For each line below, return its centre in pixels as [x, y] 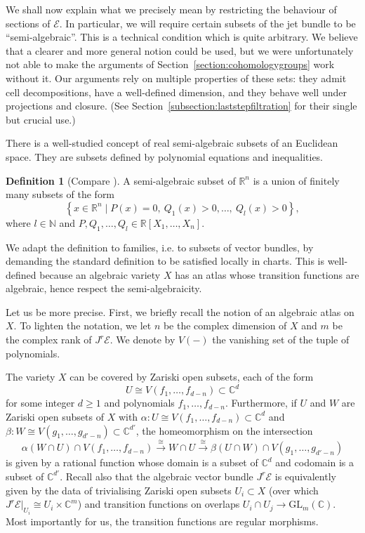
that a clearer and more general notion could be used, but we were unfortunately [180, 50]
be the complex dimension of [225, 325]
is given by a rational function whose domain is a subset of [132, 462]
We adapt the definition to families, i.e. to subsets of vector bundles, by [160, 247]
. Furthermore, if [261, 403]
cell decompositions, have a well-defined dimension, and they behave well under [176, 92]
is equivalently [305, 476]
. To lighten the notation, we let [82, 325]
